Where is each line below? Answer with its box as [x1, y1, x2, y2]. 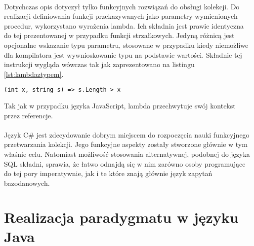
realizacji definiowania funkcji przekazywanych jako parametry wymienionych [4, 11, 238, 21]
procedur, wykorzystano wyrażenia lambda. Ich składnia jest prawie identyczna [4, 20, 244, 31]
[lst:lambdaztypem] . [4, 69, 64, 79]
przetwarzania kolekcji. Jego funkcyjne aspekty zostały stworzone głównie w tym [4, 139, 248, 149]
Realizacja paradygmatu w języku [4, 207, 239, 227]
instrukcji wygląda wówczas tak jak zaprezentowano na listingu [4, 59, 195, 70]
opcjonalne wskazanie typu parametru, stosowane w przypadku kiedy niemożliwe [4, 39, 249, 50]
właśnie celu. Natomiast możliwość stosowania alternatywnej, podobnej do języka [4, 148, 250, 159]
